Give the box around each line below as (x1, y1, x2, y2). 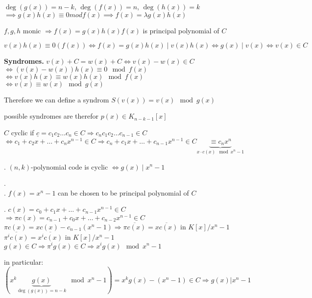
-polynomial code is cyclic (30, 161, 108, 172)
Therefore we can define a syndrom (4, 94, 109, 104)
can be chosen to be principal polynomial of (58, 187, 189, 198)
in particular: (4, 256, 44, 267)
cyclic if (11, 127, 34, 137)
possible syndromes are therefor (4, 111, 98, 121)
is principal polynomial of (143, 25, 219, 35)
